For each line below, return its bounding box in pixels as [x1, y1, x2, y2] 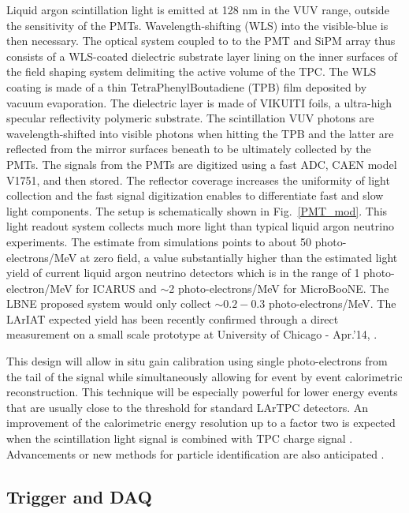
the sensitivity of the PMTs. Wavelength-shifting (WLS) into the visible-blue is [6, 17, 389, 33]
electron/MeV [6, 279, 73, 296]
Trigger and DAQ [6, 484, 152, 508]
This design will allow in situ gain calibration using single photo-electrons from [6, 353, 388, 369]
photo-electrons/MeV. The [268, 295, 396, 312]
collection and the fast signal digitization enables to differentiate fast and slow [6, 187, 384, 204]
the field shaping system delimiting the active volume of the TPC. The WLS [6, 63, 377, 80]
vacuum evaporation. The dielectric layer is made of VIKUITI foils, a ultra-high [6, 94, 392, 110]
